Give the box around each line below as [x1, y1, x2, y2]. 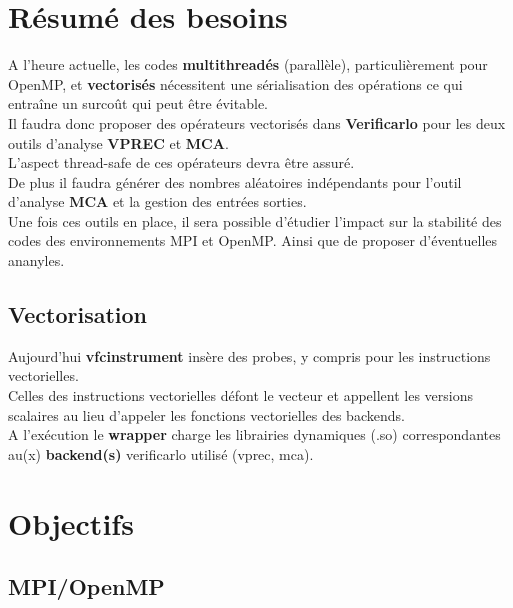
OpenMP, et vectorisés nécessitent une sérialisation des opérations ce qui [8, 73, 463, 94]
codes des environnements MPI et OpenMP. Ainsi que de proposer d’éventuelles [8, 230, 498, 251]
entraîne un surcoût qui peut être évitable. [8, 93, 268, 114]
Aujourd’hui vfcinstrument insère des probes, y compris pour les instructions [8, 345, 491, 366]
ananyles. [8, 250, 65, 271]
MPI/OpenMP [8, 571, 165, 602]
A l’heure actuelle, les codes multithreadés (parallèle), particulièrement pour [8, 54, 488, 75]
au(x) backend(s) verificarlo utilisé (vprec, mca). [8, 443, 314, 464]
